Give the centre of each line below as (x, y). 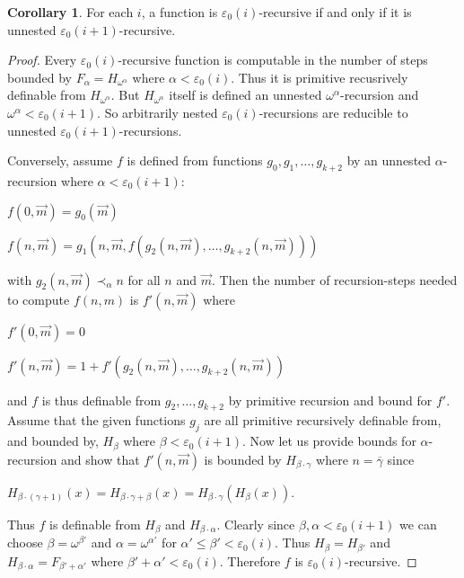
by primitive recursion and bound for (330, 400)
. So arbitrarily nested (158, 112)
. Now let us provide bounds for (329, 441)
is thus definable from (101, 400)
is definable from (95, 524)
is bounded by (243, 459)
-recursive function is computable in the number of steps (273, 60)
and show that (101, 459)
